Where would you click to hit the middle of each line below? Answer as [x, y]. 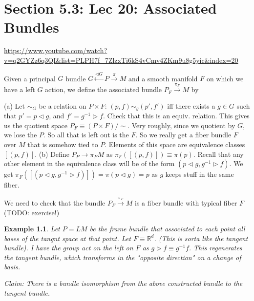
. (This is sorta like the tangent [201, 238]
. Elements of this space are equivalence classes [175, 144]
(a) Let [14, 105]
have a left [20, 89]
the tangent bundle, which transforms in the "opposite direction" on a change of [123, 257]
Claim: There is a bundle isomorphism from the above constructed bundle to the [123, 283]
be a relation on [63, 105]
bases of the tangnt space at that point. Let [67, 238]
